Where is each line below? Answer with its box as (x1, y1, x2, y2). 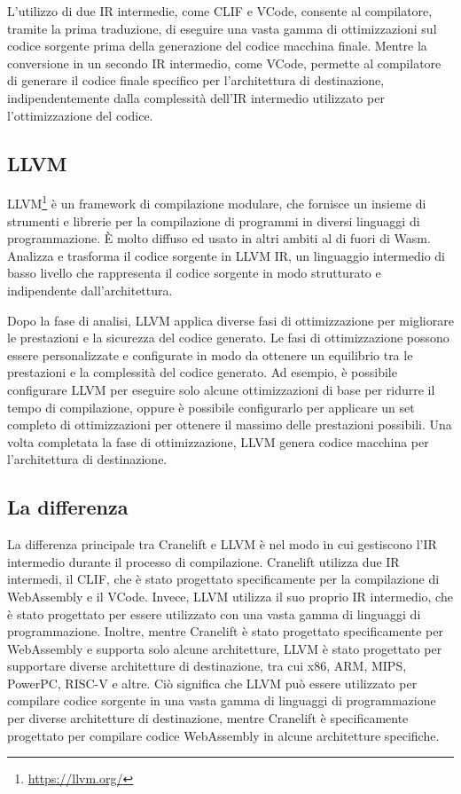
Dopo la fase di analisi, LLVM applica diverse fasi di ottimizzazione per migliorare (7, 311, 454, 329)
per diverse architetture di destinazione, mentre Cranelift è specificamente (7, 709, 409, 727)
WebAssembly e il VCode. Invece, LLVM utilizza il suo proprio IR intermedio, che (7, 586, 453, 605)
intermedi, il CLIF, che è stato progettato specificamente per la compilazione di (7, 570, 440, 588)
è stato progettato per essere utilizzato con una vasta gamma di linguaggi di (7, 604, 421, 623)
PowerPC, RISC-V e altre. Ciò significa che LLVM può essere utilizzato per (7, 673, 418, 692)
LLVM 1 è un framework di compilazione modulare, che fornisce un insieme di (7, 192, 426, 213)
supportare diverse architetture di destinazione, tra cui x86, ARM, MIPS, (7, 656, 407, 675)
